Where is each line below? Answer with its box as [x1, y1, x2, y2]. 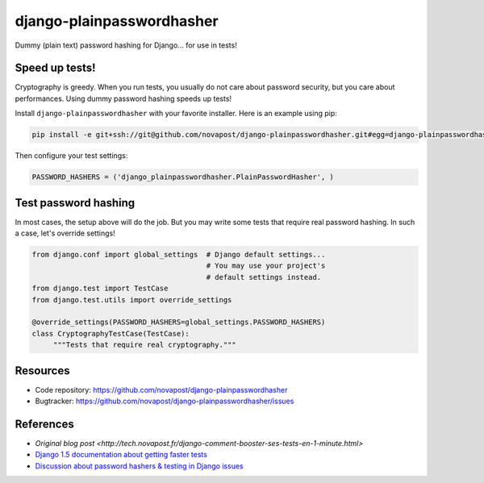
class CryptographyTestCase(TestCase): [31, 329, 190, 338]
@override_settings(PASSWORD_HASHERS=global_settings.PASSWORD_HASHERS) [31, 318, 326, 327]
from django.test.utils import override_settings [31, 295, 232, 304]
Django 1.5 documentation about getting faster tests [35, 450, 207, 460]
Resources [15, 364, 70, 377]
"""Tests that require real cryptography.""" [52, 340, 237, 350]
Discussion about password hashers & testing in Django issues [35, 460, 244, 471]
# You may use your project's [206, 261, 326, 270]
